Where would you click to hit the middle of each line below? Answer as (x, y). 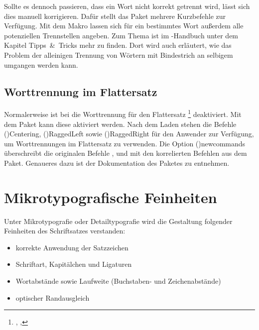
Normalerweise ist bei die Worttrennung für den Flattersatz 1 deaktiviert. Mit (123, 113)
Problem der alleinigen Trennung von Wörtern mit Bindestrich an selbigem (119, 55)
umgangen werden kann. (41, 64)
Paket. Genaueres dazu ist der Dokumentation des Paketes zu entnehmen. (117, 163)
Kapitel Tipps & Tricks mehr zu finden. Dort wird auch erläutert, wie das (118, 45)
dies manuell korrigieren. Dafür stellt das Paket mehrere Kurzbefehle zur (115, 16)
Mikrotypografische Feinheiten (111, 197)
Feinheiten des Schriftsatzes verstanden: (65, 231)
